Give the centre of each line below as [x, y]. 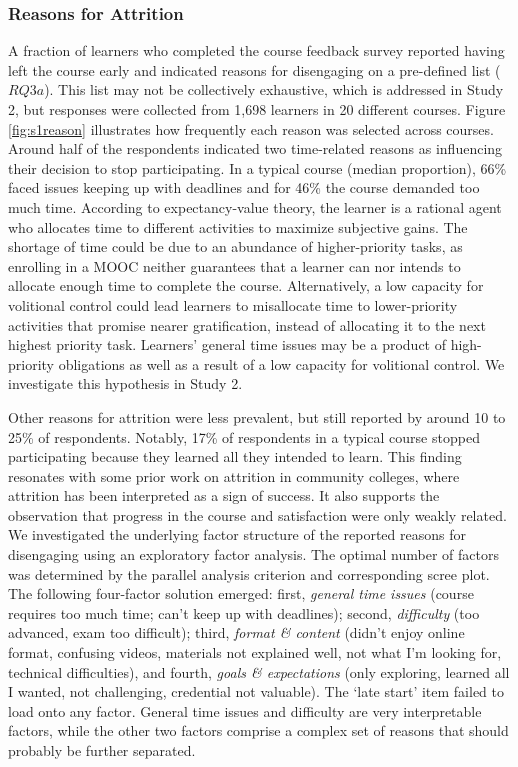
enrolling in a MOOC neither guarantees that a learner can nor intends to [234, 265]
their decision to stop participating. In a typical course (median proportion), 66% [257, 167]
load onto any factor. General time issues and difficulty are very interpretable [245, 710]
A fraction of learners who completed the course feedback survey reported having [256, 50]
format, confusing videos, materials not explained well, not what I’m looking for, [255, 652]
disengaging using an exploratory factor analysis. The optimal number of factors [254, 554]
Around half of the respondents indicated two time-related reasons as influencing [255, 148]
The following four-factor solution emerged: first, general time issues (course [241, 593]
